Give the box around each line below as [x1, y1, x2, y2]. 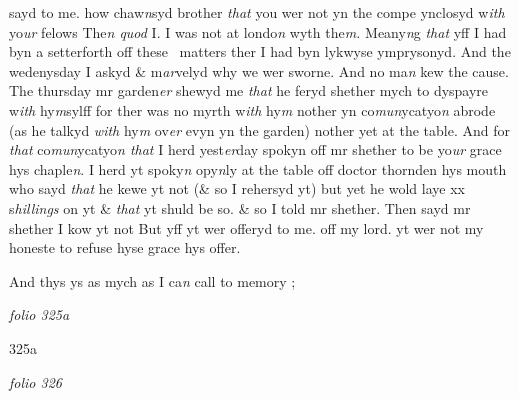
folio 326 [9, 371, 62, 392]
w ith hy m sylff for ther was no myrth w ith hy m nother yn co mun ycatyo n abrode [9, 99, 496, 120]
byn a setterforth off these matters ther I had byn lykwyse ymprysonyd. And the [9, 41, 511, 62]
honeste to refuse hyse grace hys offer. [9, 237, 241, 258]
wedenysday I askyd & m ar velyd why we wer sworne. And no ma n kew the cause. [9, 60, 509, 81]
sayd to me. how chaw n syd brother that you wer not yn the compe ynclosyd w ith [9, 2, 505, 22]
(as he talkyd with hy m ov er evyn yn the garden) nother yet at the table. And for [9, 119, 510, 140]
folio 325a [9, 304, 70, 325]
